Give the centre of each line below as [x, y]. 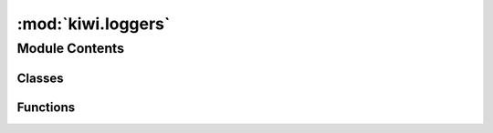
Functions [46, 107]
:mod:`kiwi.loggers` [94, 24]
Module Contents [71, 48]
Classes [40, 78]
